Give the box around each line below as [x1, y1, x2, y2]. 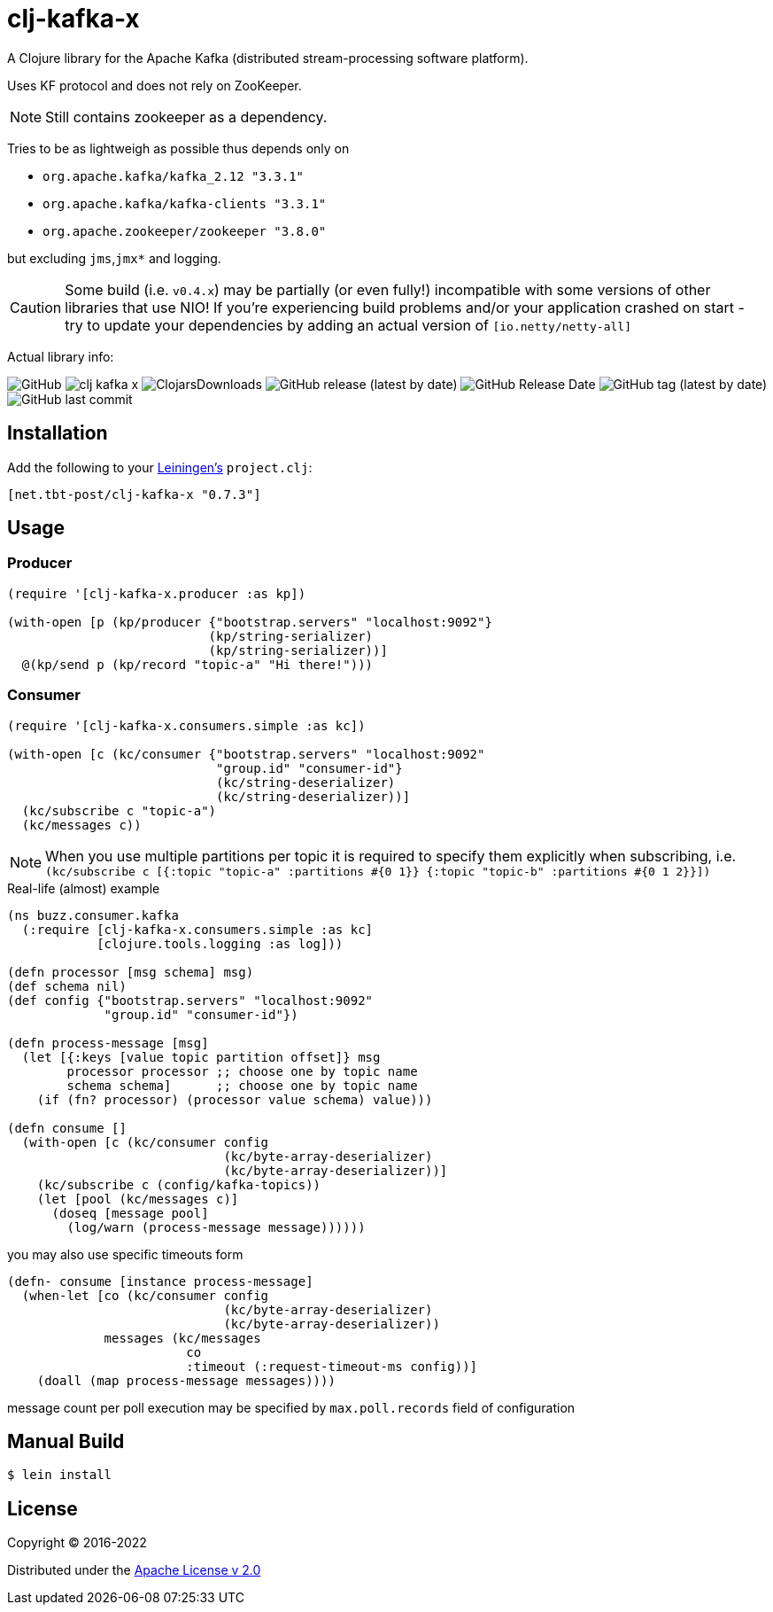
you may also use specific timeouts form [7, 1246, 243, 1262]
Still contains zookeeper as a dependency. [45, 107, 328, 126]
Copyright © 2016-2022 [7, 1535, 147, 1551]
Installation [7, 422, 108, 445]
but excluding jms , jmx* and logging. [7, 250, 221, 266]
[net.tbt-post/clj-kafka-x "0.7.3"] [7, 487, 261, 502]
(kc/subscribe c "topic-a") [21, 803, 217, 818]
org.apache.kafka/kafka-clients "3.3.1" [43, 196, 327, 211]
